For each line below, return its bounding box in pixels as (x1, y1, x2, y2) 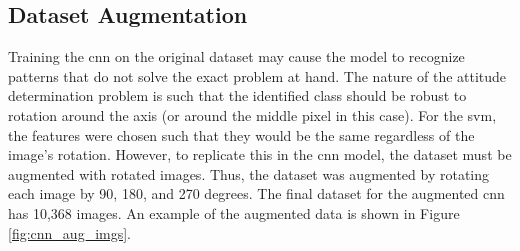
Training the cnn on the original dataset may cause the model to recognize (8, 46, 465, 67)
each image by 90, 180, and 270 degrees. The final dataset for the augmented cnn (8, 183, 505, 204)
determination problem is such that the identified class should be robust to (8, 85, 467, 106)
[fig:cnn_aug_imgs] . (8, 222, 132, 243)
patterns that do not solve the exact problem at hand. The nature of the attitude (8, 65, 507, 86)
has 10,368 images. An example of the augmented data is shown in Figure (8, 202, 460, 223)
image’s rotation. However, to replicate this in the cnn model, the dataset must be (8, 144, 512, 165)
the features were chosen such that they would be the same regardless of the (8, 124, 475, 145)
